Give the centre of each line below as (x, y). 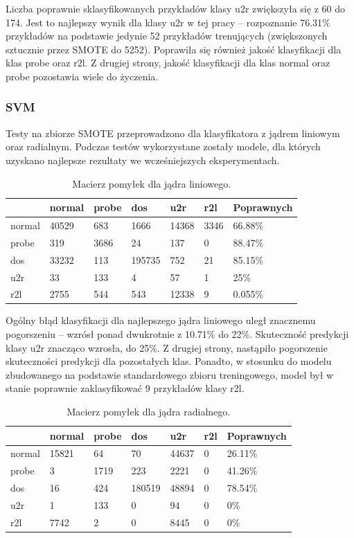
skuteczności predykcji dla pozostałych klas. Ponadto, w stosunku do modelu (169, 361)
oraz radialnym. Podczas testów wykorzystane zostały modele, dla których (163, 146)
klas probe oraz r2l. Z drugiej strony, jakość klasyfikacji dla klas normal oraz (168, 63)
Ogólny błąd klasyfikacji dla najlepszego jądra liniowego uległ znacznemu (161, 320)
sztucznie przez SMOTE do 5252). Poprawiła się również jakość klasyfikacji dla (174, 49)
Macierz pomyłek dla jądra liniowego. (152, 183)
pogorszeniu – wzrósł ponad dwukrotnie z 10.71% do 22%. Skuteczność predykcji (177, 334)
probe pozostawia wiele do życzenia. (82, 76)
